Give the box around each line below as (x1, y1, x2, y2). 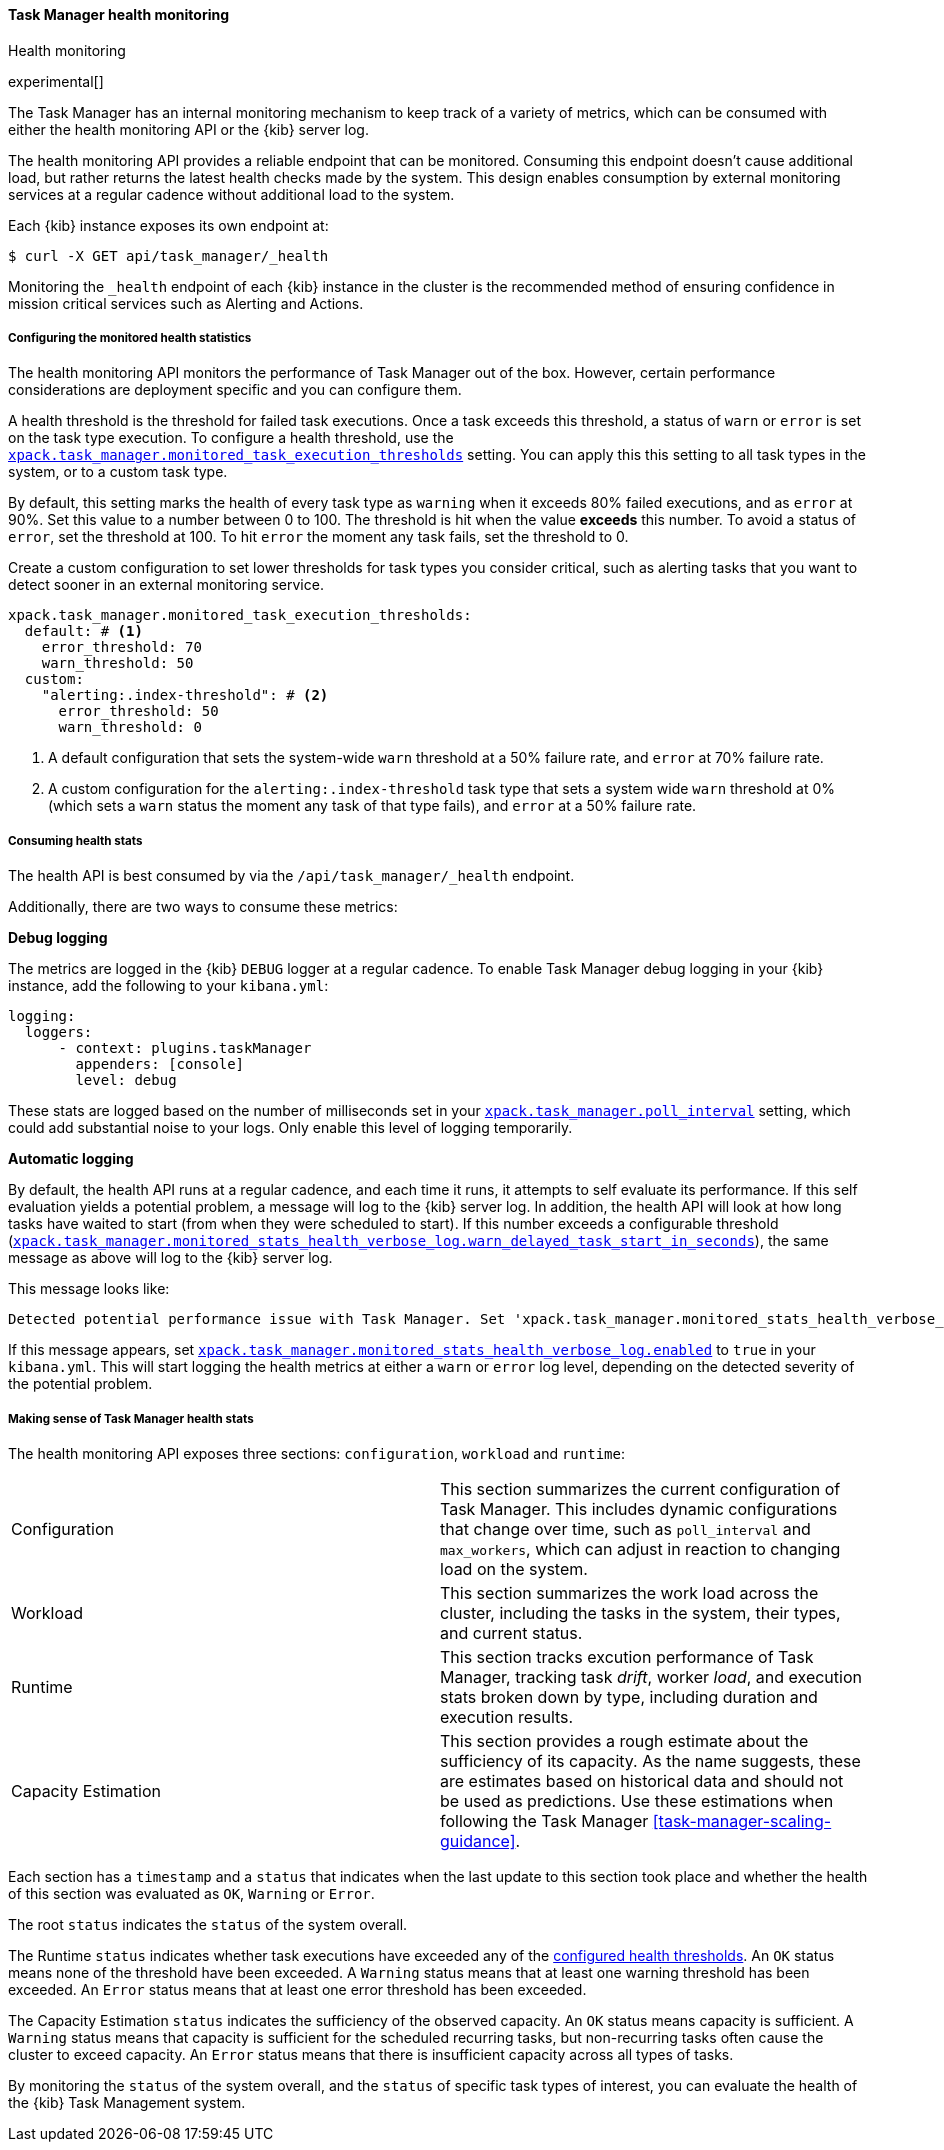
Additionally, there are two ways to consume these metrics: (8, 898, 398, 916)
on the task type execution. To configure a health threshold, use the (8, 429, 454, 447)
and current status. (440, 1622, 583, 1643)
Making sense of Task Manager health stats (8, 1411, 254, 1426)
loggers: (24, 1024, 93, 1041)
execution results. (440, 1706, 574, 1727)
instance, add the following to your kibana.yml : (8, 977, 329, 995)
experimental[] (8, 72, 104, 90)
